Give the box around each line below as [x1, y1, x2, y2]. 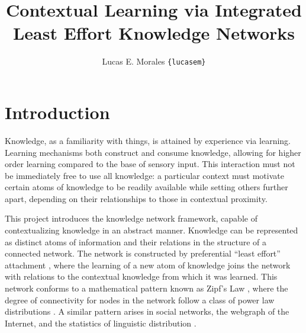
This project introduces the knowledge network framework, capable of [5, 212, 257, 225]
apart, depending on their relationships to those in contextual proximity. [5, 192, 268, 204]
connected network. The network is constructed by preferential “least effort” [5, 247, 281, 260]
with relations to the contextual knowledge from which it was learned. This [5, 270, 278, 283]
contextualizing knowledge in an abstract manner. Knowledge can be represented [5, 224, 298, 236]
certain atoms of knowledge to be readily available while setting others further [5, 181, 288, 193]
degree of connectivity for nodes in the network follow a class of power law [5, 293, 275, 306]
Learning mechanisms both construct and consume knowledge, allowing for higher [5, 146, 301, 158]
